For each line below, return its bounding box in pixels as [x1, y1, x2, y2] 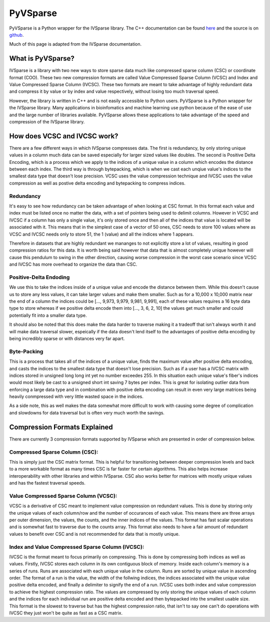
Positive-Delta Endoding [9, 274, 70, 281]
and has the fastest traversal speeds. [9, 480, 86, 486]
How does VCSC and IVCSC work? [9, 132, 118, 140]
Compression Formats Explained [9, 423, 113, 431]
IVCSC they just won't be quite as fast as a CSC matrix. [9, 610, 122, 616]
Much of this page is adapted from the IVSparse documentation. [9, 41, 142, 47]
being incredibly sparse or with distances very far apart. [9, 335, 125, 341]
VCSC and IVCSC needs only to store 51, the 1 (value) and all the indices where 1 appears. [9, 231, 194, 237]
